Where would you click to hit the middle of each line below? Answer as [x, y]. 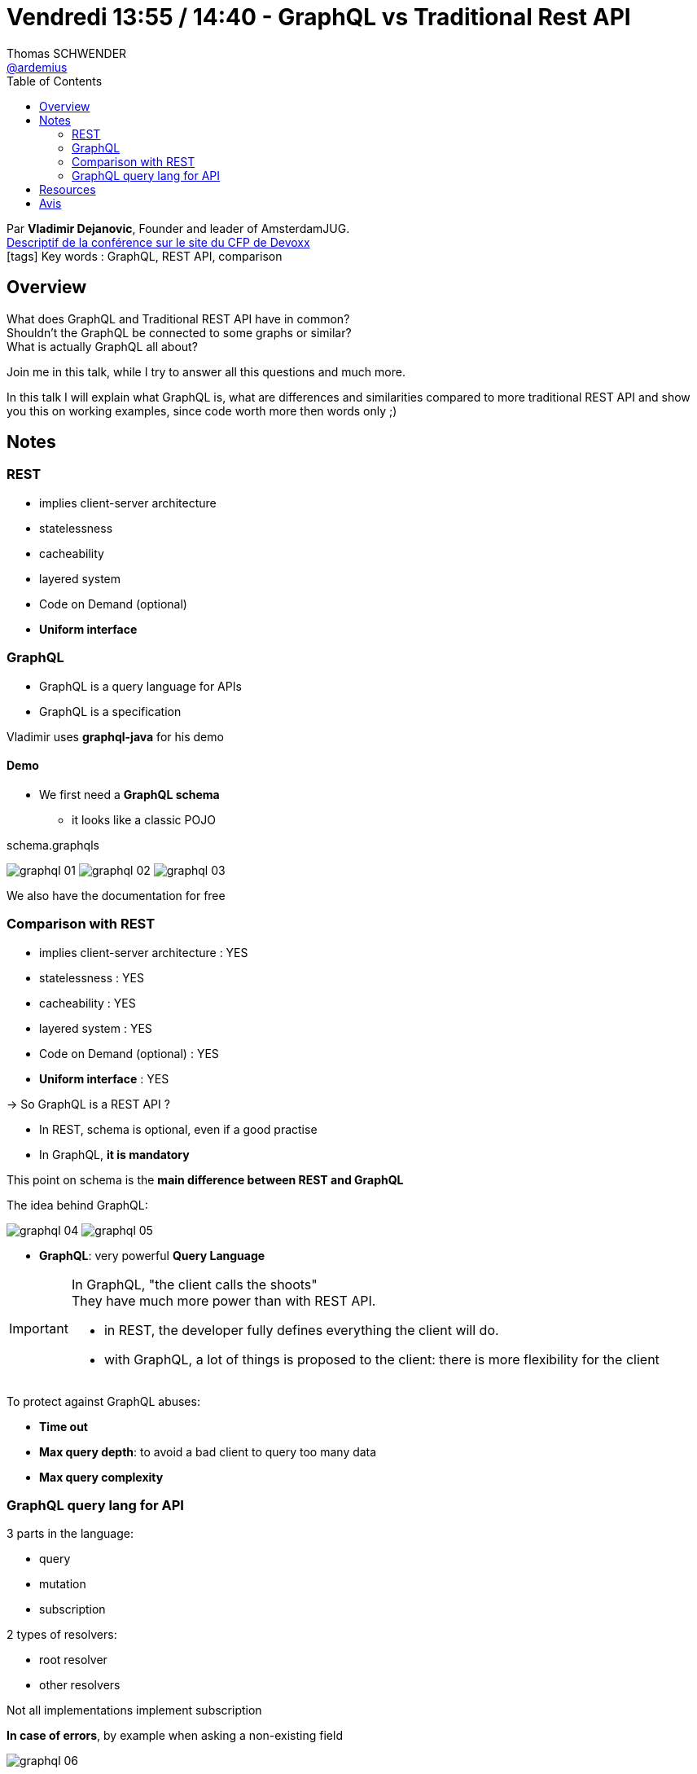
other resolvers [80, 1685]
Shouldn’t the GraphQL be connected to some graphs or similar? [179, 332]
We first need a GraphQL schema [129, 794]
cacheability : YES [88, 1003]
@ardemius [37, 67]
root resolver [73, 1660]
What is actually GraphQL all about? [102, 346]
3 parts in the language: [70, 1534]
